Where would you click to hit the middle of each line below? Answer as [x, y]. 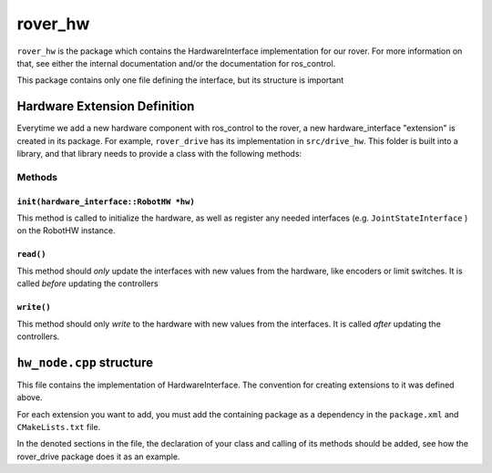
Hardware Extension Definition [106, 106]
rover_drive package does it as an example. [98, 457]
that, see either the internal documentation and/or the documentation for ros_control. [176, 63]
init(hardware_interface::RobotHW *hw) [106, 201]
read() [31, 254]
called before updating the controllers [87, 283]
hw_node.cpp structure [85, 362]
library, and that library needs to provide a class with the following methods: [159, 154]
